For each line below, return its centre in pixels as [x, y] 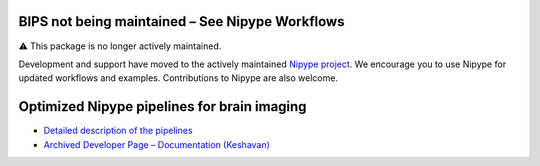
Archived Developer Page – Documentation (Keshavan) [156, 144]
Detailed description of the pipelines [118, 131]
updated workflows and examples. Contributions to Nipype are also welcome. [178, 78]
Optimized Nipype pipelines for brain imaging [162, 106]
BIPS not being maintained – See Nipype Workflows [181, 21]
